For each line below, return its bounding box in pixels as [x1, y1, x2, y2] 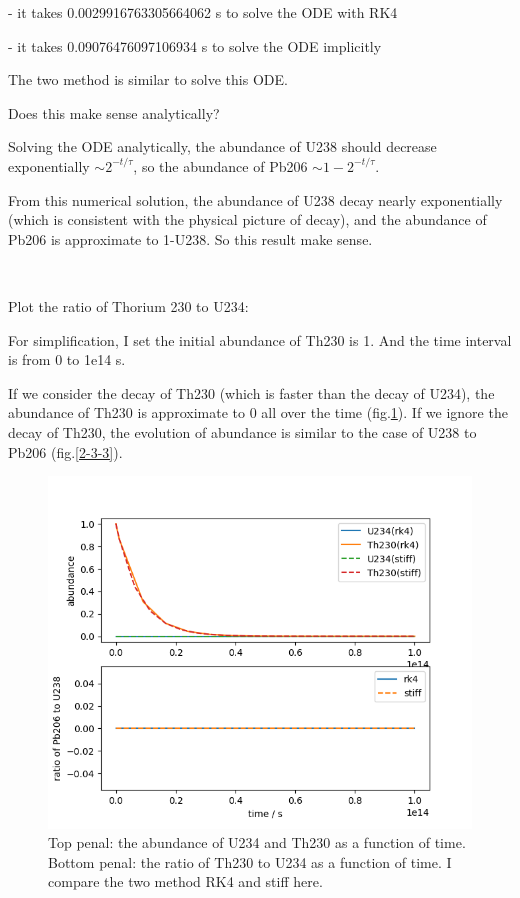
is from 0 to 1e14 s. [8, 349, 126, 370]
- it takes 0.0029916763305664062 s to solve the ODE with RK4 [8, 2, 398, 22]
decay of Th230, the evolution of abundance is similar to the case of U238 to [8, 421, 477, 442]
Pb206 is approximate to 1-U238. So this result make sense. [8, 228, 373, 249]
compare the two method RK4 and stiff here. [48, 871, 323, 892]
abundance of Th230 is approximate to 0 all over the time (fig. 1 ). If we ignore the [8, 402, 508, 423]
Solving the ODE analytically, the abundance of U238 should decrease [8, 136, 437, 157]
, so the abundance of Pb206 [133, 155, 308, 176]
